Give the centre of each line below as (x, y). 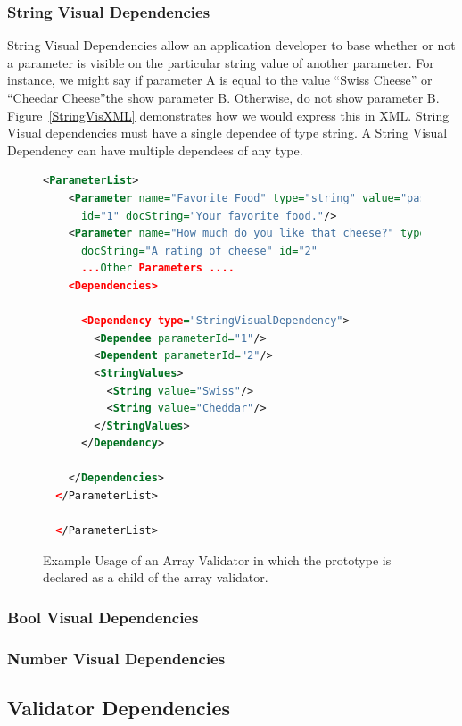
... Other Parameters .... (157, 268)
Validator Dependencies (119, 708)
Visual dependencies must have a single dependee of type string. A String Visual (227, 133)
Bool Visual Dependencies (103, 617)
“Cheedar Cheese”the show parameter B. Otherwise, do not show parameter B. (223, 97)
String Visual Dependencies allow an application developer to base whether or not (231, 45)
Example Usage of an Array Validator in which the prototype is (217, 559)
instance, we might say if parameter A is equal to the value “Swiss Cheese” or (220, 80)
